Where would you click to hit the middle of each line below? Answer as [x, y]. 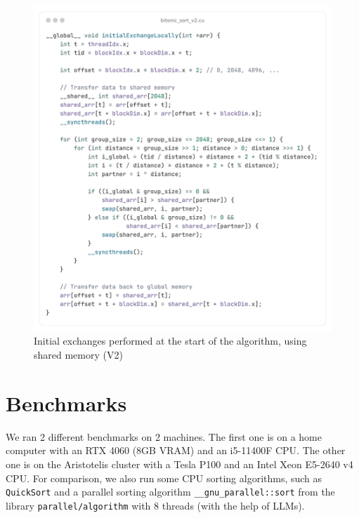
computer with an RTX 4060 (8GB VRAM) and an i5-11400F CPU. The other [176, 450]
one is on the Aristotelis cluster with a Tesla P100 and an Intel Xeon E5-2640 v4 [179, 464]
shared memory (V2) [78, 355]
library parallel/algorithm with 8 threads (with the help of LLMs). [155, 505]
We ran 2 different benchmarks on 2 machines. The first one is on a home [164, 436]
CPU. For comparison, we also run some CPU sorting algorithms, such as [164, 478]
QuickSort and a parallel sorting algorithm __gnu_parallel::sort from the [170, 492]
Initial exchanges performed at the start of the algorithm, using [170, 341]
